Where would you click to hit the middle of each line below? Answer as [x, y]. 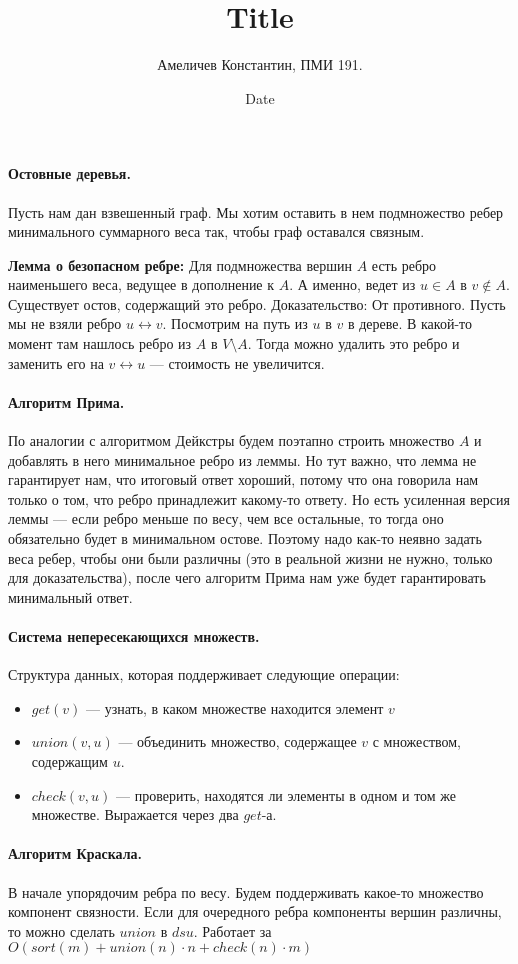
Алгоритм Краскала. [75, 853]
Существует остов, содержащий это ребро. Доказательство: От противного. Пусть [257, 303]
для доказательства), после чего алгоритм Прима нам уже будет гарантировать [247, 577]
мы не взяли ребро [65, 323]
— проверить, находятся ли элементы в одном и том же [286, 794]
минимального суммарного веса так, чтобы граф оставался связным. [216, 231]
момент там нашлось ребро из [100, 343]
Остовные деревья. [69, 173]
